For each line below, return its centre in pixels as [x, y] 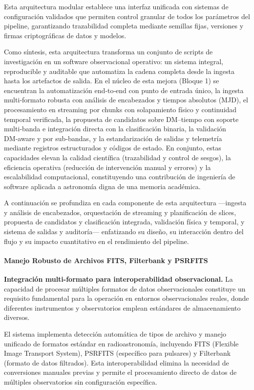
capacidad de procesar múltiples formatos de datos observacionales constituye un [125, 288]
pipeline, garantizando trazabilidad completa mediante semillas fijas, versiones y [124, 26]
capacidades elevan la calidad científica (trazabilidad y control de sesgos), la [117, 157]
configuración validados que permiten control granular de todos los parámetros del [127, 16]
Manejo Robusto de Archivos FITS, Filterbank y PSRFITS [106, 260]
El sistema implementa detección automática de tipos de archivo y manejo [115, 334]
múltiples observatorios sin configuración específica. [81, 381]
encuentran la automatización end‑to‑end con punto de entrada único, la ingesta [124, 90]
